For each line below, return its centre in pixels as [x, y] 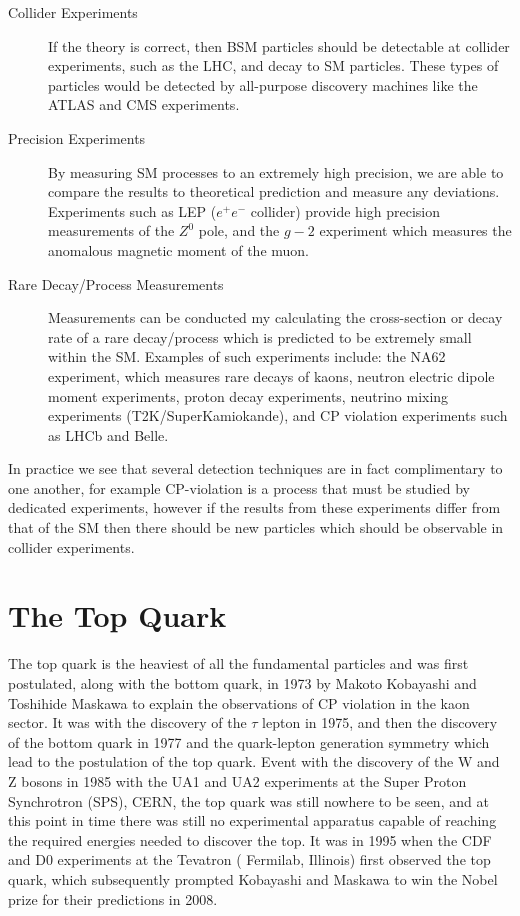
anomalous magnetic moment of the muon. [179, 249]
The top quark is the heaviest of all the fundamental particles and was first [238, 663]
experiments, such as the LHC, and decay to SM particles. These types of [273, 65]
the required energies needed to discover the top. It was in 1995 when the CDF [250, 839]
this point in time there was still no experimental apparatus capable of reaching [252, 820]
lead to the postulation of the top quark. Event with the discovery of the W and [254, 761]
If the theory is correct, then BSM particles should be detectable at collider [279, 45]
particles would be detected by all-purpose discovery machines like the [263, 84]
